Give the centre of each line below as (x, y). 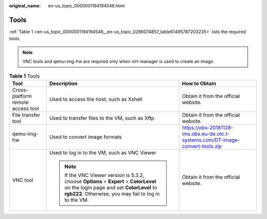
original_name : (25, 6)
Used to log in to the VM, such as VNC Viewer (103, 152)
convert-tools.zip (202, 146)
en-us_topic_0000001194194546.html (86, 6)
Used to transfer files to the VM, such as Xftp (102, 118)
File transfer (26, 115)
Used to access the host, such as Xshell (96, 99)
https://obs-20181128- (208, 128)
